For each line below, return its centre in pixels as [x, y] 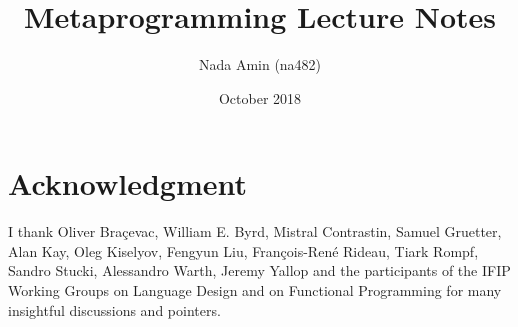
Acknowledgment [127, 183]
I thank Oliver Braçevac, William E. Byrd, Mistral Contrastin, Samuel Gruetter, [255, 231]
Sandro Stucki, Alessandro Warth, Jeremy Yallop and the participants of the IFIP [259, 270]
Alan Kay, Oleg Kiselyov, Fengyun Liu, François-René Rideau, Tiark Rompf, [243, 250]
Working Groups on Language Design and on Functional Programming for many [255, 290]
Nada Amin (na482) [260, 64]
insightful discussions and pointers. [114, 309]
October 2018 [260, 97]
